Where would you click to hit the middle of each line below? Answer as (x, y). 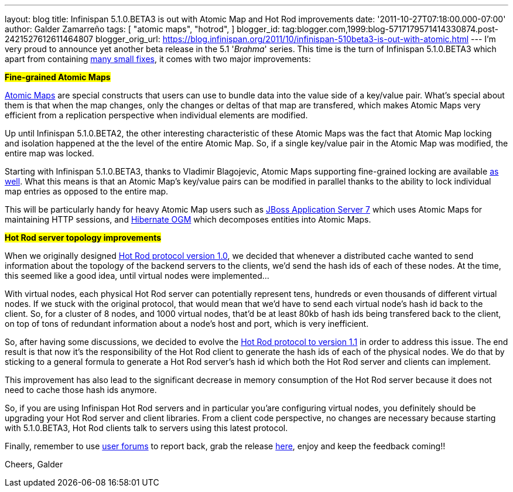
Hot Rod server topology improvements (83, 238)
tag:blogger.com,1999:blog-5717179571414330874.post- (390, 29)
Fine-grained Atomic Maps (58, 77)
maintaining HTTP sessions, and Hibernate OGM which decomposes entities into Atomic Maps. (188, 219)
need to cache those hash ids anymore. (81, 390)
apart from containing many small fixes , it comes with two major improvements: (158, 59)
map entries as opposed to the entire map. (87, 191)
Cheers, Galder (34, 464)
